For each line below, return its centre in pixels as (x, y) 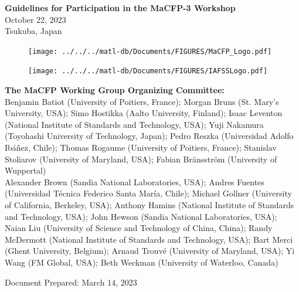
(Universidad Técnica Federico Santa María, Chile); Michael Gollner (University (148, 193)
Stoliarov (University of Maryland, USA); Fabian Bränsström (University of (141, 159)
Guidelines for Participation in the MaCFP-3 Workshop (120, 8)
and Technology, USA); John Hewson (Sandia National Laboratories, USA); (141, 216)
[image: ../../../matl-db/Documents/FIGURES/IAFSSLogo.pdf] (148, 71)
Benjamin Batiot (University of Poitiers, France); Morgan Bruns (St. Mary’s (142, 101)
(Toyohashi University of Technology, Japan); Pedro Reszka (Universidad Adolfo (149, 136)
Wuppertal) (26, 170)
